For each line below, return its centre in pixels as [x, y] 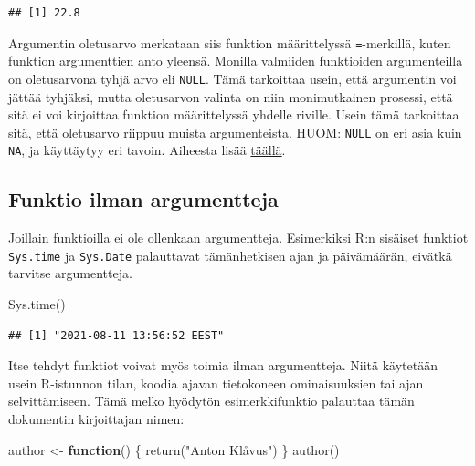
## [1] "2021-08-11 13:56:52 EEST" [116, 335]
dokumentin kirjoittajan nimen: [96, 419]
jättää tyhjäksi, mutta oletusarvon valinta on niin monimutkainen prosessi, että [231, 96]
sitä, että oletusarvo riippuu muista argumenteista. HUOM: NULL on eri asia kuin [235, 132]
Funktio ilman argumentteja [143, 199]
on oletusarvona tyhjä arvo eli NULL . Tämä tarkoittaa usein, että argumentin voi [232, 78]
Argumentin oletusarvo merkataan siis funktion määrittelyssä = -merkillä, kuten [230, 42]
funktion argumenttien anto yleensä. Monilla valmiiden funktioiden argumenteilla [236, 61]
